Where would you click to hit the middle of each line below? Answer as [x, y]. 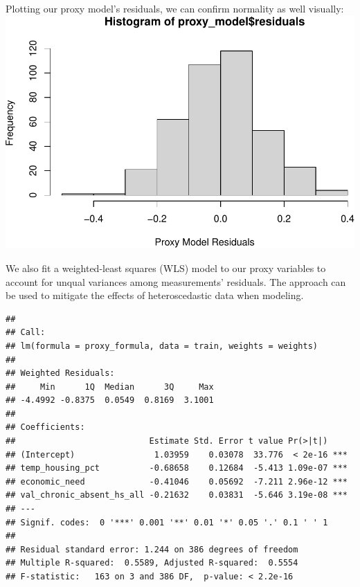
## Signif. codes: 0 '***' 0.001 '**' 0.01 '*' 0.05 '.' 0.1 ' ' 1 [167, 522]
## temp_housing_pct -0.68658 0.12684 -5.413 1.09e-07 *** [177, 468]
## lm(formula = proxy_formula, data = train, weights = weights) [162, 346]
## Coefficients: [45, 427]
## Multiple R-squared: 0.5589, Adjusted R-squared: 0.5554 [152, 563]
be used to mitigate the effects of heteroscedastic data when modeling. [155, 295]
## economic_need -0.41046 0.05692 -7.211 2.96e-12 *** [177, 481]
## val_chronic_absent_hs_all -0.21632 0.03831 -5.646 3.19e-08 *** [177, 495]
